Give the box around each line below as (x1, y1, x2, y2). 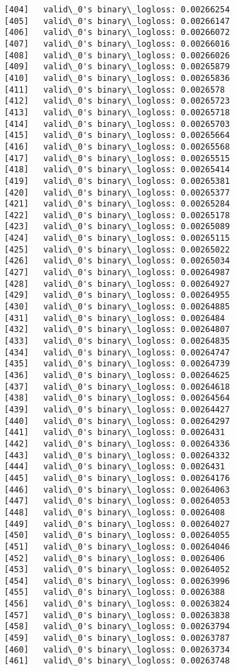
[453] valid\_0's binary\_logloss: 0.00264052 (4, 565, 230, 575)
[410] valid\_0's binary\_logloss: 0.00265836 (4, 73, 230, 83)
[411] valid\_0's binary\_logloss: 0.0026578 (4, 84, 225, 95)
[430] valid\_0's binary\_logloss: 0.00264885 (4, 302, 230, 312)
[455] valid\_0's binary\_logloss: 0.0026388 (4, 587, 225, 598)
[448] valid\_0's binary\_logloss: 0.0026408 (4, 507, 225, 517)
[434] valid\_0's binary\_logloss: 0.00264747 (4, 347, 230, 357)
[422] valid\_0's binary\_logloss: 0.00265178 (4, 210, 230, 220)
